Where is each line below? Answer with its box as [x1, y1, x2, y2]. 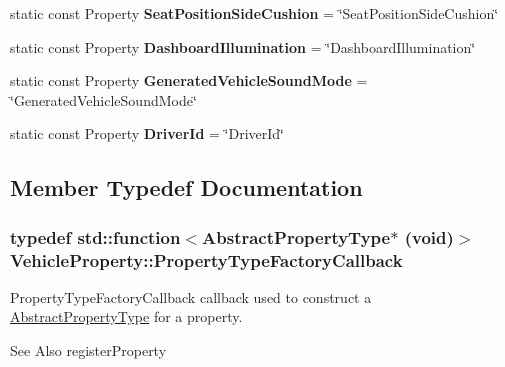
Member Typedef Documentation [10, 172, 363, 203]
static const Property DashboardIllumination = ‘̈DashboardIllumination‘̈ [10, 36, 476, 57]
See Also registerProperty [10, 340, 167, 361]
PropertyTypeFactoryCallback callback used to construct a [10, 286, 372, 307]
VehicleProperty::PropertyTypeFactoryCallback [10, 247, 403, 272]
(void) [404, 224, 454, 249]
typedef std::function [10, 224, 181, 249]
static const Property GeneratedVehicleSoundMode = [10, 70, 368, 91]
